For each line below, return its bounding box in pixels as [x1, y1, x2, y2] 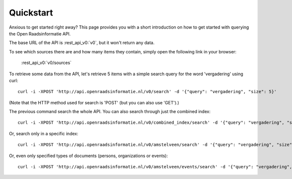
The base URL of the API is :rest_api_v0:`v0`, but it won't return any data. [9, 40, 155, 46]
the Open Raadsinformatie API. [9, 31, 71, 36]
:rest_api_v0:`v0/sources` [21, 60, 72, 65]
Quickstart [9, 7, 54, 18]
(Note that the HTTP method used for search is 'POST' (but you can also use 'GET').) [9, 99, 180, 105]
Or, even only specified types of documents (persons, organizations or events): [9, 153, 168, 159]
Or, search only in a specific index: [9, 130, 78, 136]
